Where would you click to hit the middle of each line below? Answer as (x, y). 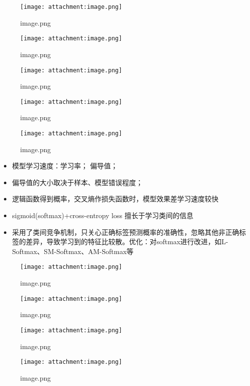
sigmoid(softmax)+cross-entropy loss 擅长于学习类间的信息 (103, 215)
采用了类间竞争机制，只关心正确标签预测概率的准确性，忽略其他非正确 (125, 232)
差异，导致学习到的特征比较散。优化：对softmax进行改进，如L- (127, 241)
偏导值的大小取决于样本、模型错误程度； (77, 182)
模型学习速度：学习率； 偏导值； (65, 166)
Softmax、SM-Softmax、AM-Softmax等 (73, 251)
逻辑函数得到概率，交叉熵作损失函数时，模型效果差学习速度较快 (115, 199)
